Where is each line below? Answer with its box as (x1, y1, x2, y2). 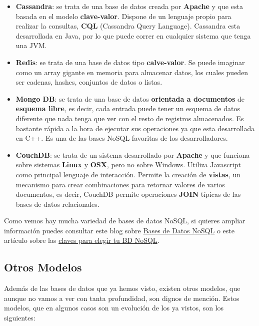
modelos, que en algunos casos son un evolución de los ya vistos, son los (4, 302, 223, 313)
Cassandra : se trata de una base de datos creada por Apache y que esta (15, 1, 243, 11)
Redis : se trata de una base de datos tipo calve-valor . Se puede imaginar (15, 57, 245, 67)
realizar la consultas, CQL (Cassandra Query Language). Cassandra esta (15, 21, 240, 31)
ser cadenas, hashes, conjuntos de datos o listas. (15, 77, 162, 87)
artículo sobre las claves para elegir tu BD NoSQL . (4, 235, 159, 245)
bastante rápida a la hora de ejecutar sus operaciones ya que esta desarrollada (15, 123, 255, 133)
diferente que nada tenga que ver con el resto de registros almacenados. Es (15, 113, 244, 123)
